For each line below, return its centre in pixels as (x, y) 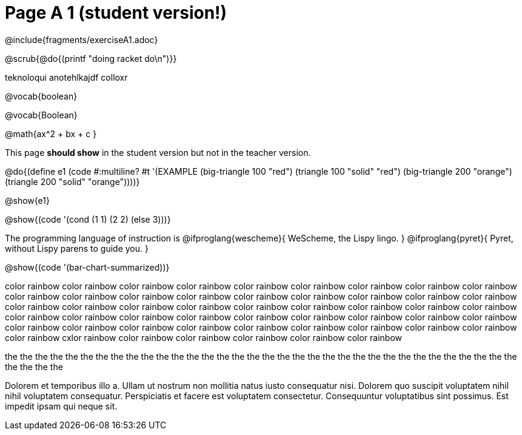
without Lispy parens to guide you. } (77, 248)
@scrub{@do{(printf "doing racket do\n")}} (91, 58)
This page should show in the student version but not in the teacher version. (158, 152)
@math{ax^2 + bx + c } (51, 133)
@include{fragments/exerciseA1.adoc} (82, 39)
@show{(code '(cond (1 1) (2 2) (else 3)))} (88, 219)
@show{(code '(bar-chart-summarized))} (87, 267)
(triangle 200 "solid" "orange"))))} (72, 181)
